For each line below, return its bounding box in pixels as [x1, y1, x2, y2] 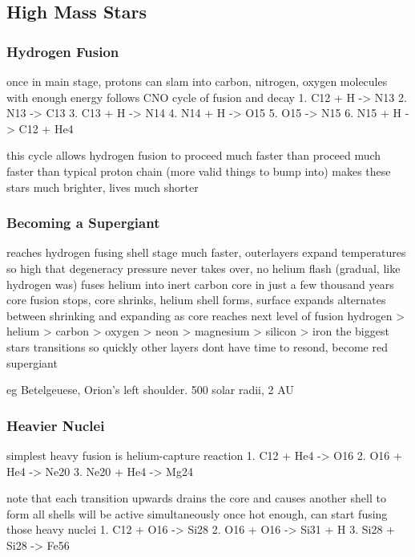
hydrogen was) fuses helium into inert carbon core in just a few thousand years [6, 275, 394, 292]
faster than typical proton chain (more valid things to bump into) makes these [6, 162, 391, 179]
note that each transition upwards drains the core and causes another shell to [6, 490, 386, 506]
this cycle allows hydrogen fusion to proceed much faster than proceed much [6, 147, 381, 164]
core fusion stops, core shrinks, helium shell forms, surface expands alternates [6, 291, 386, 308]
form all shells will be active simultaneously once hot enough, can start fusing [6, 505, 388, 522]
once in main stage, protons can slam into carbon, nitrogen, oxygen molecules [6, 73, 388, 89]
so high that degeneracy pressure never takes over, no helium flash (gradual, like [6, 259, 401, 276]
